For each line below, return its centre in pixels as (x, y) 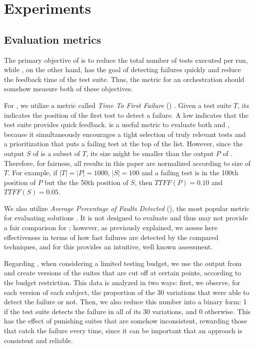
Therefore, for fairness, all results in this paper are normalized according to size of (127, 163)
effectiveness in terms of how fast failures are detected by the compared (111, 237)
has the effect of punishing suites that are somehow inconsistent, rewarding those (126, 321)
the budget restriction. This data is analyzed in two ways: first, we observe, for (122, 282)
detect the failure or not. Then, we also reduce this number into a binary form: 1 (126, 302)
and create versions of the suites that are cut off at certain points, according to (123, 273)
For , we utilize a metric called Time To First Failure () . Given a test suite (118, 105)
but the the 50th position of (86, 182)
